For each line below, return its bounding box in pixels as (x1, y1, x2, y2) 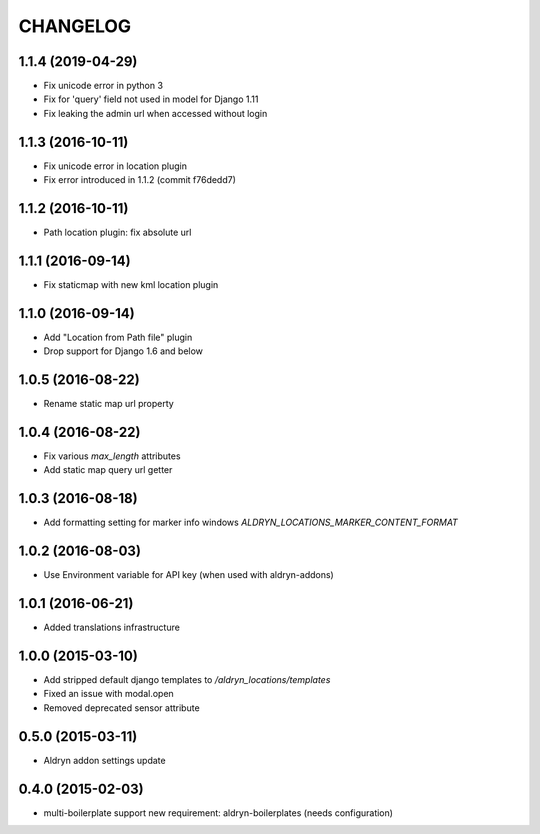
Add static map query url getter (43, 464, 173, 476)
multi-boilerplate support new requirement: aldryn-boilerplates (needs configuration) (43, 806, 394, 819)
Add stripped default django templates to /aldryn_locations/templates (43, 674, 331, 686)
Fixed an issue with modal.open (43, 688, 174, 700)
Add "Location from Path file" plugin (43, 331, 193, 343)
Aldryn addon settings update (43, 754, 166, 766)
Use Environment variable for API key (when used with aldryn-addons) (43, 569, 334, 581)
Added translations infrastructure (43, 621, 180, 634)
